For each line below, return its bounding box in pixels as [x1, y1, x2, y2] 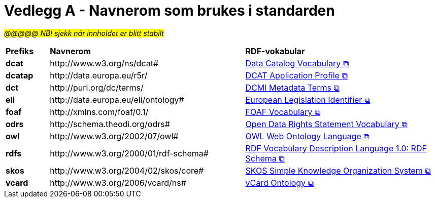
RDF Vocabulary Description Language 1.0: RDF [245, 143, 427, 153]
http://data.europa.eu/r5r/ [50, 70, 148, 80]
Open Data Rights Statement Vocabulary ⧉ [245, 118, 408, 129]
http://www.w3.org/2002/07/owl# [50, 131, 179, 141]
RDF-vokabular [245, 46, 305, 56]
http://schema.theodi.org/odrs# [50, 118, 170, 129]
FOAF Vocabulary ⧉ [245, 106, 321, 117]
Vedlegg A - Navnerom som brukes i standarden [4, 2, 335, 19]
